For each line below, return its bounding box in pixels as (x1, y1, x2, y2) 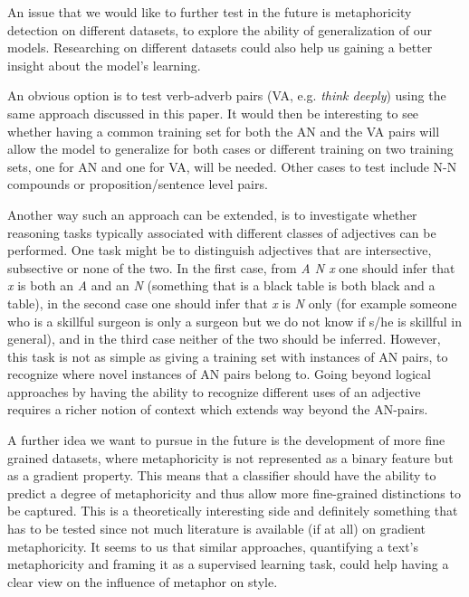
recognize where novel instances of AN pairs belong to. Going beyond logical (7, 365, 431, 384)
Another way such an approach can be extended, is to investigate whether (7, 204, 417, 223)
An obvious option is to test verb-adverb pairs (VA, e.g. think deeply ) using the (7, 86, 446, 105)
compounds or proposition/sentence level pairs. (7, 175, 268, 194)
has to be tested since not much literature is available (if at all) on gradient (7, 519, 426, 538)
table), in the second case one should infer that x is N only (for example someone (7, 293, 457, 312)
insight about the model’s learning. (7, 55, 201, 74)
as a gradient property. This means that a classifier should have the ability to (7, 466, 436, 485)
